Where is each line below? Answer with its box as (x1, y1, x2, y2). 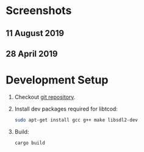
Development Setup (5, 73, 109, 87)
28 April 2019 (5, 48, 58, 59)
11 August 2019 (5, 28, 65, 38)
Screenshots (5, 4, 72, 18)
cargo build (14, 140, 45, 146)
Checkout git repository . (14, 93, 76, 101)
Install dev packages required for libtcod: (14, 105, 118, 112)
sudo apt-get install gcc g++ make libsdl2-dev (14, 117, 138, 123)
